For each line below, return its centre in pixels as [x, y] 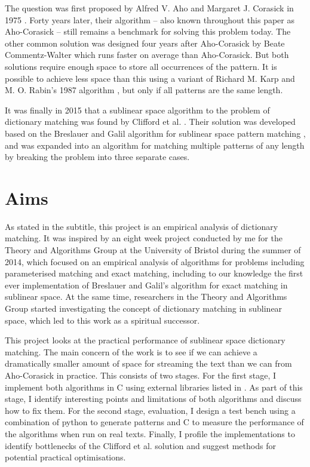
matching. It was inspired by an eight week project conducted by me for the [144, 238]
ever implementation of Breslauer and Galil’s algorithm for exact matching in [146, 285]
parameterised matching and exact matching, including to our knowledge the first [154, 273]
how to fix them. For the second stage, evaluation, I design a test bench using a [150, 410]
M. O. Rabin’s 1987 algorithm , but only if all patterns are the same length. [144, 90]
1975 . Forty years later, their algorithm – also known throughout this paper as [150, 19]
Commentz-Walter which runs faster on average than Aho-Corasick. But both [147, 55]
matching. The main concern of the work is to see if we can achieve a [131, 351]
